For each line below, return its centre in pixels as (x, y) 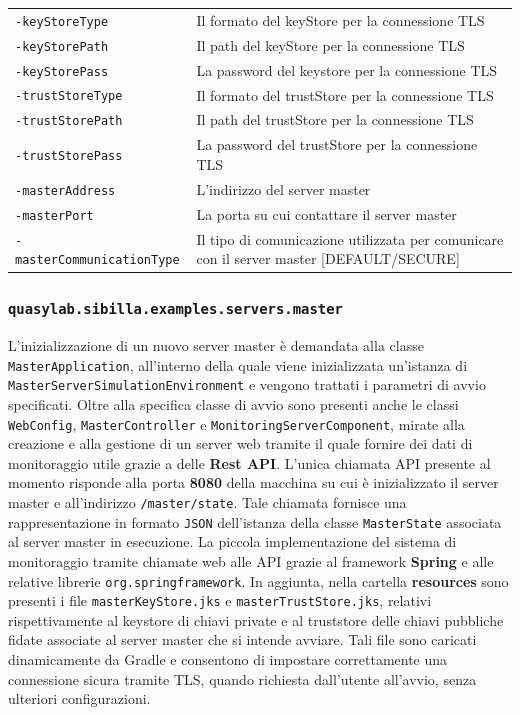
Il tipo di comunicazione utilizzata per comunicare (350, 238)
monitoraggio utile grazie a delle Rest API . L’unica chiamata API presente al (249, 462)
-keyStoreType (62, 21)
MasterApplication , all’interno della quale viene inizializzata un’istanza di (238, 364)
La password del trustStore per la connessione (337, 144)
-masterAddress (65, 190)
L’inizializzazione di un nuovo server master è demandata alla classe (216, 345)
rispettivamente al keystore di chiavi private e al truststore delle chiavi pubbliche (256, 619)
